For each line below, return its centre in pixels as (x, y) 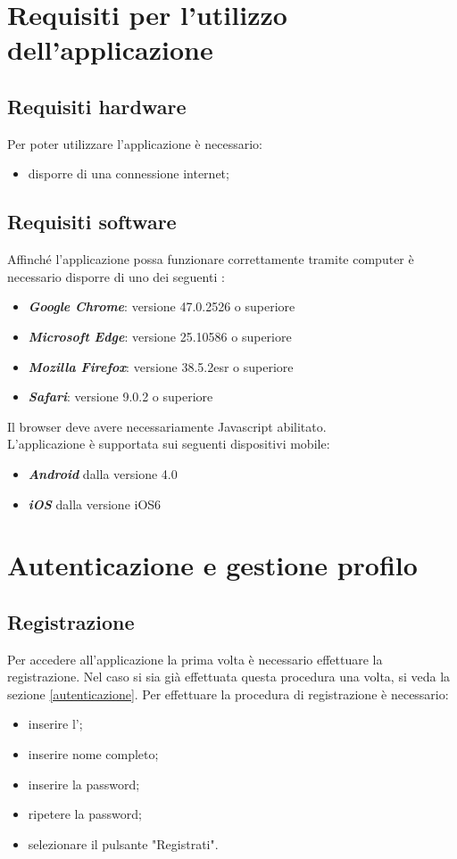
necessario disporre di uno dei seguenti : (116, 276)
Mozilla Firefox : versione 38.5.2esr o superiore (161, 366)
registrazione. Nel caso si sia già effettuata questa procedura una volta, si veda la (229, 677)
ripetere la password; (85, 814)
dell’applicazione (110, 50)
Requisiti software (92, 222)
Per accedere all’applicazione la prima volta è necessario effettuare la (195, 659)
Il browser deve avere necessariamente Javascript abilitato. (167, 426)
